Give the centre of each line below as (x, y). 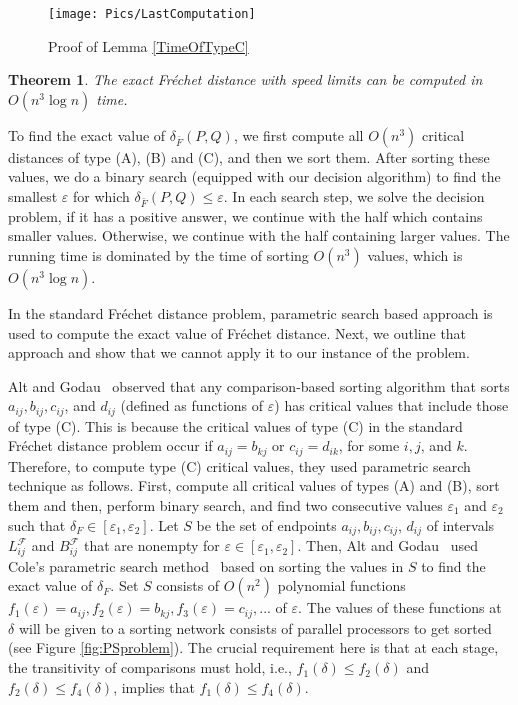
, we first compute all (298, 134)
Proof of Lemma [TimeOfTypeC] (148, 45)
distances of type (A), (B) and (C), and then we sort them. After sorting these (249, 156)
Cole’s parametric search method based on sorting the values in (206, 565)
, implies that (154, 686)
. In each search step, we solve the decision (354, 196)
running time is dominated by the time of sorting (158, 254)
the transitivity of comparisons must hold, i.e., (150, 667)
